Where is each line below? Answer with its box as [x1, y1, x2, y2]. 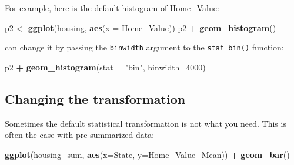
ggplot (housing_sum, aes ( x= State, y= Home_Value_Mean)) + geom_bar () [5, 148, 290, 160]
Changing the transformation [5, 89, 186, 107]
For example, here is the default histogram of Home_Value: [5, 2, 219, 14]
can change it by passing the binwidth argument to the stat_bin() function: [5, 41, 284, 53]
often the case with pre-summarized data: [5, 129, 155, 141]
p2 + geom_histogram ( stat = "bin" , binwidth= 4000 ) [5, 60, 206, 73]
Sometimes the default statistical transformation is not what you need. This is [5, 117, 286, 129]
